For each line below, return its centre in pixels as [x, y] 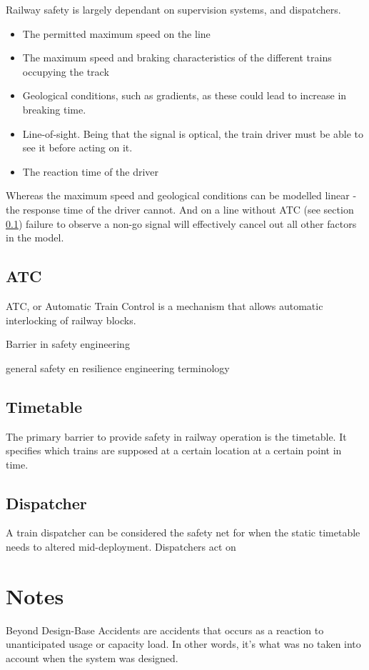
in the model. [35, 237]
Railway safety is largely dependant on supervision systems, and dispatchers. [173, 9]
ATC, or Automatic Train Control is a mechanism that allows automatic [165, 305]
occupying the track [66, 71]
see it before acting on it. [77, 147]
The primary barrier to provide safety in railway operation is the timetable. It [176, 436]
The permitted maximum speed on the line [116, 33]
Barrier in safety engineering [68, 344]
